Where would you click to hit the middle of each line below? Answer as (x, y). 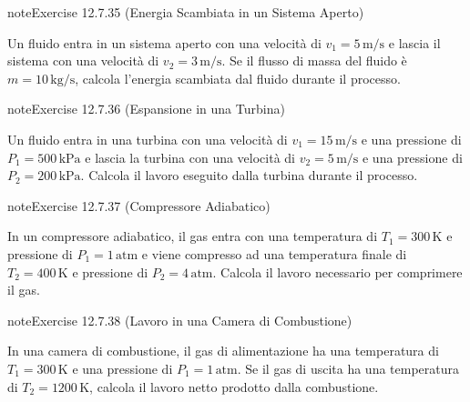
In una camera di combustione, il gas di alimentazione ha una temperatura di (223, 351)
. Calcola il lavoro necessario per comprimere (337, 271)
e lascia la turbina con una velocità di (190, 157)
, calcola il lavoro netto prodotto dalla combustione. (234, 386)
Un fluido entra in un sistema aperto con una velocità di (164, 42)
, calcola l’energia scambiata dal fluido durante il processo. (238, 78)
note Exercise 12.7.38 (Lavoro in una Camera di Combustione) (180, 320)
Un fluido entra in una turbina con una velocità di (148, 139)
